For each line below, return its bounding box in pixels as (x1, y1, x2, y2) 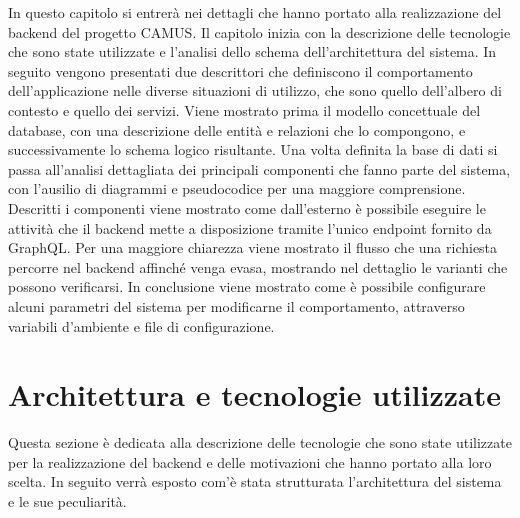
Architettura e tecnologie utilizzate (8, 374, 502, 415)
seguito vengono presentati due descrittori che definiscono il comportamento (8, 60, 473, 81)
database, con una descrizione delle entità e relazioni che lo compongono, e (8, 119, 466, 140)
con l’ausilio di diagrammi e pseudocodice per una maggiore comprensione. (8, 178, 466, 199)
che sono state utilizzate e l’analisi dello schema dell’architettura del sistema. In (8, 41, 497, 62)
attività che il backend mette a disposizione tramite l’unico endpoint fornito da (8, 217, 492, 238)
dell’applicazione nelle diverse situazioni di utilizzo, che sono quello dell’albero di (8, 80, 502, 101)
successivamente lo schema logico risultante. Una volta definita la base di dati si (8, 139, 498, 160)
